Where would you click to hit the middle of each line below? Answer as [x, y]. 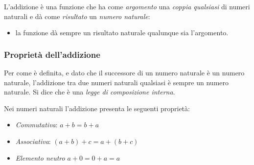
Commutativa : [36, 125]
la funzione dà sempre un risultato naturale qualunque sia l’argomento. [122, 33]
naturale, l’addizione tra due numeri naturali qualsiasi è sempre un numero [116, 82]
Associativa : [33, 141]
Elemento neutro [40, 157]
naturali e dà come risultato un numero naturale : [77, 16]
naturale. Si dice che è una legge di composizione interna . [90, 92]
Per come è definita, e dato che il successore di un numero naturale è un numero [124, 72]
